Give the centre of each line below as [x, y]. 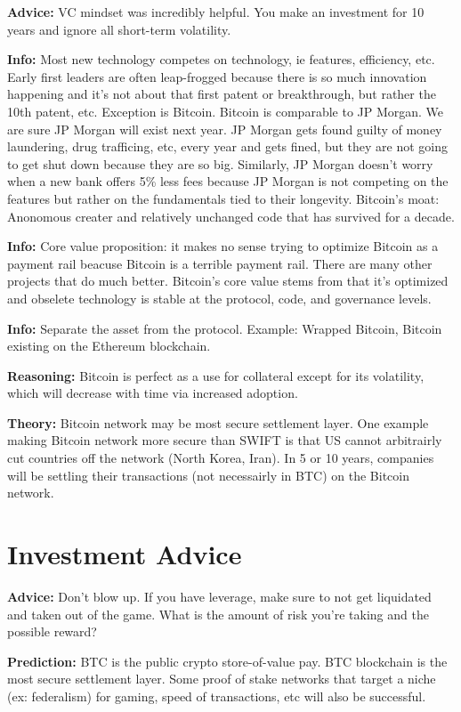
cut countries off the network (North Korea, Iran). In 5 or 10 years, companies [221, 458]
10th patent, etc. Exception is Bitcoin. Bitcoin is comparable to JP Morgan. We [226, 111]
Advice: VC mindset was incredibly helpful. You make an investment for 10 [216, 12]
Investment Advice [125, 554]
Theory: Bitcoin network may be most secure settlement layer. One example [218, 422]
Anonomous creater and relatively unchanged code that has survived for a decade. [231, 216]
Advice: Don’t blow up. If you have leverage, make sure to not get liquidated [219, 596]
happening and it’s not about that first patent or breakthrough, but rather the [222, 94]
